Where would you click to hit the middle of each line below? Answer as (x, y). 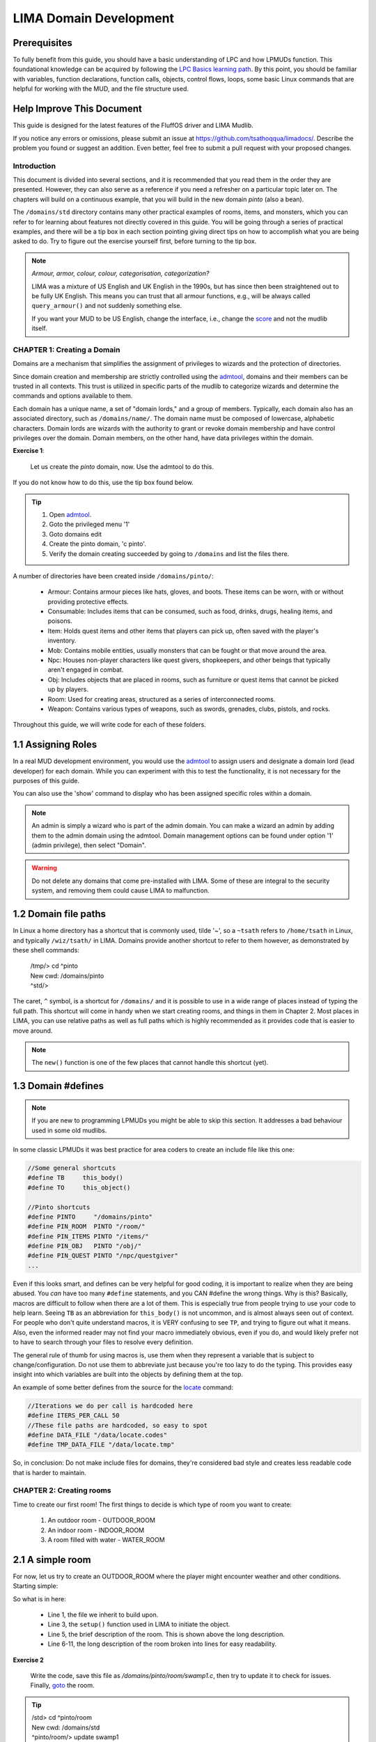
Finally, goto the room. (62, 1686)
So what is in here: (39, 1598)
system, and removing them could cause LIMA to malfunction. (120, 891)
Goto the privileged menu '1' (89, 524)
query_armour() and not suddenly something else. (107, 306)
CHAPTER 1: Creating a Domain (66, 350)
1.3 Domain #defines (58, 1086)
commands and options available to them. (73, 396)
